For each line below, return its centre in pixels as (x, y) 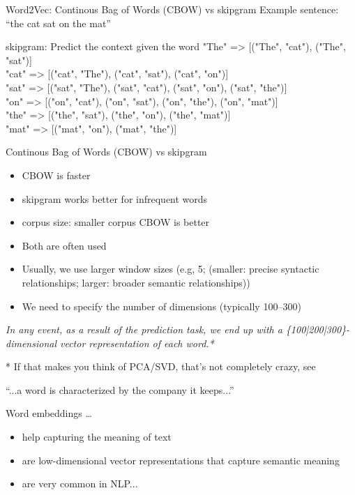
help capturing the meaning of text (97, 437)
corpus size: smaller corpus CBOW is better (116, 222)
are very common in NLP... (80, 483)
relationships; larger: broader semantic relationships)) (136, 282)
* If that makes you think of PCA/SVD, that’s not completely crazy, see (161, 366)
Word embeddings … (49, 413)
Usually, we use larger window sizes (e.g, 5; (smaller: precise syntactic (171, 269)
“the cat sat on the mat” (58, 23)
